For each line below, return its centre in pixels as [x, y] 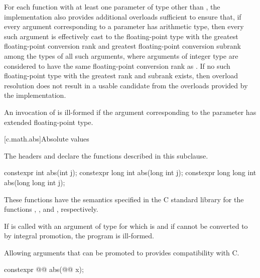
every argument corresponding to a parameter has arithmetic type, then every [124, 26]
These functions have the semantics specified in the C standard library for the [124, 199]
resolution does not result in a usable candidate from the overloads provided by [126, 85]
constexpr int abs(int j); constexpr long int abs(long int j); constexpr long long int [130, 172]
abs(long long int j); [35, 182]
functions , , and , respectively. [51, 209]
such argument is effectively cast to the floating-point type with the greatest [121, 36]
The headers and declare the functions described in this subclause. [106, 155]
